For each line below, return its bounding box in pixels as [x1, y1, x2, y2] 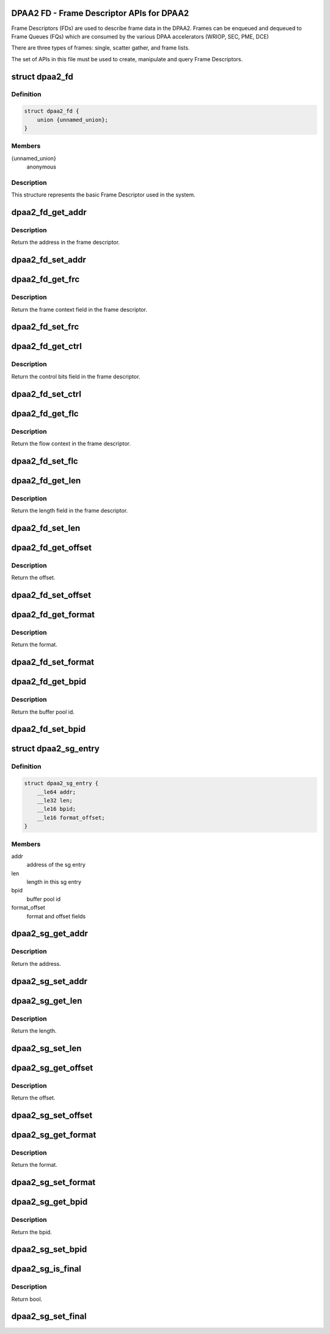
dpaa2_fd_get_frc [11, 274, 80, 285]
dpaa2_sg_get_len [11, 995, 82, 1006]
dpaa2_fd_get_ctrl [11, 341, 82, 352]
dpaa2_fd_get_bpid [11, 677, 87, 687]
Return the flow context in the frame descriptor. [11, 440, 131, 447]
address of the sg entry [26, 861, 86, 869]
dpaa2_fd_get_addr [11, 207, 87, 217]
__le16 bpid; [37, 805, 76, 813]
